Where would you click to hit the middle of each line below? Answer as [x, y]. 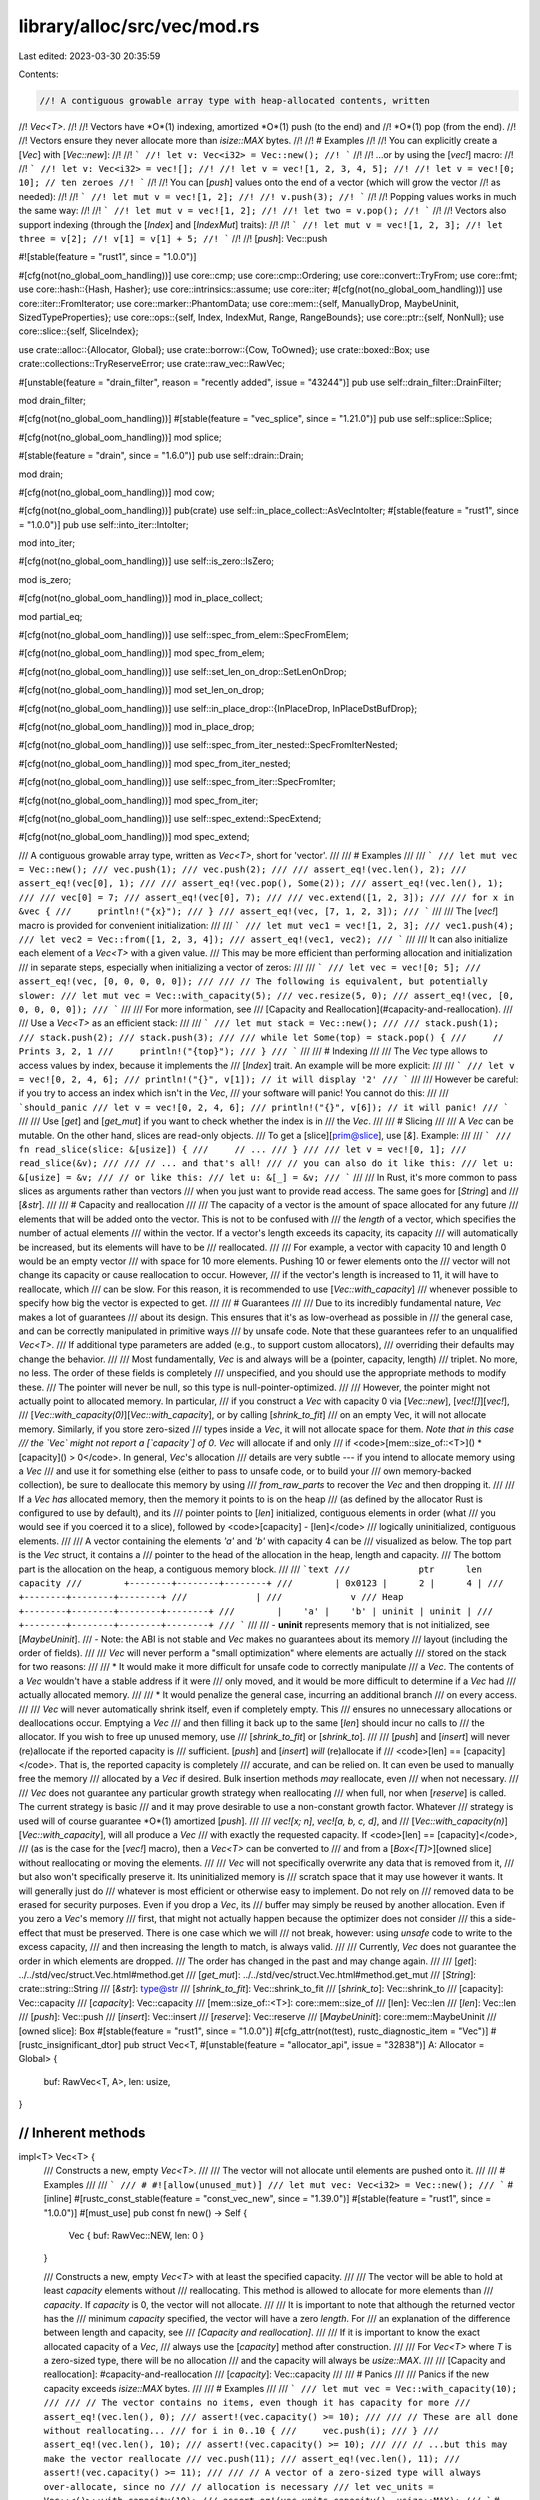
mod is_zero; [45, 579]
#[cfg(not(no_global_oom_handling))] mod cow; [116, 492]
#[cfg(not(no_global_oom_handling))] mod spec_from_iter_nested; [154, 763]
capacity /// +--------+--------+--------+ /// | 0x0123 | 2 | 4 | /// [261, 1583]
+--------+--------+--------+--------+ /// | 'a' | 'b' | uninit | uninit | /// [256, 1611]
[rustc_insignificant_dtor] [70, 2044]
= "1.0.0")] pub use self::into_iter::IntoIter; [103, 524]
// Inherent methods [82, 2132]
